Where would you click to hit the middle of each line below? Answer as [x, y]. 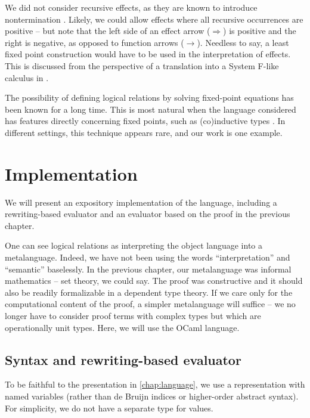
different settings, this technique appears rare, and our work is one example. [144, 132]
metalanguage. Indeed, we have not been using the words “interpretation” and [148, 257]
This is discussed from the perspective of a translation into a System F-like [142, 65]
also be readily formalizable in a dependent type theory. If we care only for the [149, 292]
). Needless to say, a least [243, 42]
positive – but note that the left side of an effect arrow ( [108, 31]
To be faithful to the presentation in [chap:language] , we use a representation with [155, 384]
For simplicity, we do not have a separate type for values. [109, 408]
